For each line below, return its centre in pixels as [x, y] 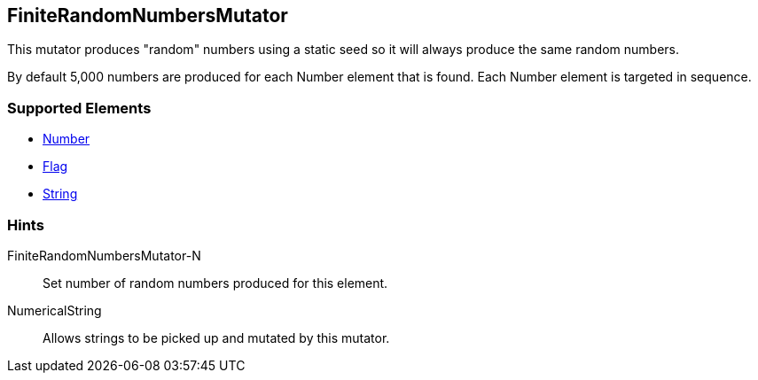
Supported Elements [79, 108]
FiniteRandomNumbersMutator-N [104, 255]
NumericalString [55, 310]
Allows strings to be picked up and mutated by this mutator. [216, 337]
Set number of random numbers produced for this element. [215, 283]
